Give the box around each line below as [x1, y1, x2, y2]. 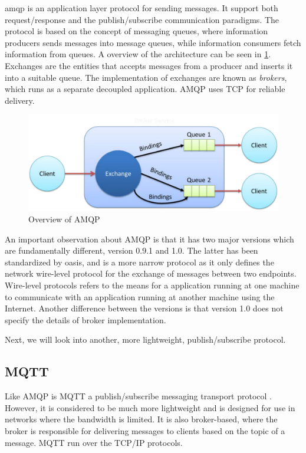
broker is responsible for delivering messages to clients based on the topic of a [5, 425, 285, 436]
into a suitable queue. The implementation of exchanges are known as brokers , [5, 71, 287, 83]
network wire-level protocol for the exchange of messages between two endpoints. [5, 267, 297, 280]
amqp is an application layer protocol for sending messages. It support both [5, 2, 278, 14]
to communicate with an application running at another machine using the [5, 290, 275, 303]
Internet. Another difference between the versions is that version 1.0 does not [5, 302, 284, 314]
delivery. [5, 94, 35, 106]
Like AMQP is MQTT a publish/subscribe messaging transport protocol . [5, 390, 272, 402]
